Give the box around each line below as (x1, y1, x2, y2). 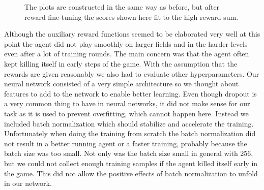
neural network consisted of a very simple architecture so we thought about (4, 78, 239, 89)
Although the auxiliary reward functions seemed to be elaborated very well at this (4, 28, 260, 39)
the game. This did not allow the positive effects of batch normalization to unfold (4, 168, 258, 178)
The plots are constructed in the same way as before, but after (24, 2, 220, 12)
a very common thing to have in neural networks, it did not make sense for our (4, 98, 250, 109)
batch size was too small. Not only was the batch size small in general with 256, (4, 148, 253, 159)
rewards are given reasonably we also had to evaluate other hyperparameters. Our (4, 68, 259, 79)
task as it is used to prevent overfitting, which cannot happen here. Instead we (4, 108, 249, 118)
